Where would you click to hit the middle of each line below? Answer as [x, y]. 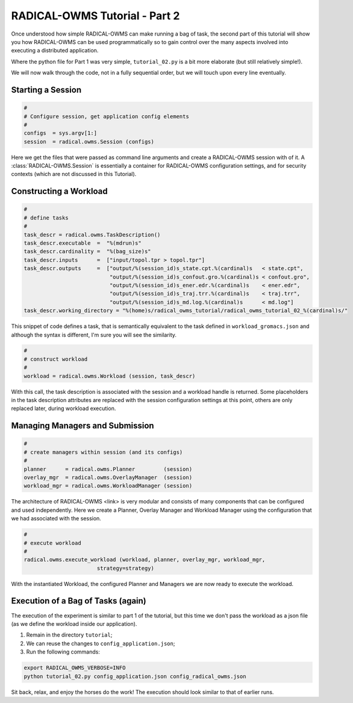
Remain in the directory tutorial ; [69, 635]
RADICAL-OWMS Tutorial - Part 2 [95, 16]
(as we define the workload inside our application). [74, 623]
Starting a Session [46, 90]
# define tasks [46, 218]
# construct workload [56, 359]
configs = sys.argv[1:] [61, 133]
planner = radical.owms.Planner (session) [108, 469]
